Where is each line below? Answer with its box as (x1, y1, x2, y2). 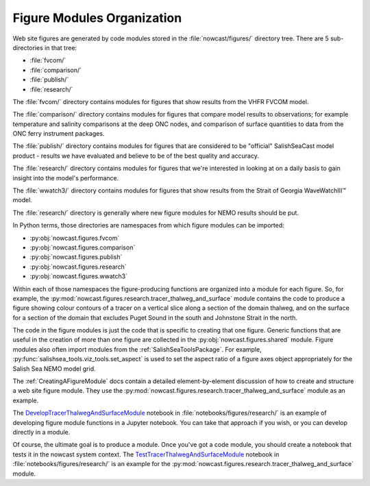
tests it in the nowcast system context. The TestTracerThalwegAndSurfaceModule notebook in (12, 450, 280, 459)
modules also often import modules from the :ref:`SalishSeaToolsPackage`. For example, (12, 345, 262, 353)
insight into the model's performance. (12, 173, 119, 182)
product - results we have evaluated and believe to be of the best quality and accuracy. (12, 151, 260, 160)
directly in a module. (12, 428, 71, 436)
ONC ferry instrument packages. (12, 130, 105, 138)
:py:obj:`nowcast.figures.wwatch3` (29, 272, 128, 280)
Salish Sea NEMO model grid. (12, 364, 96, 373)
